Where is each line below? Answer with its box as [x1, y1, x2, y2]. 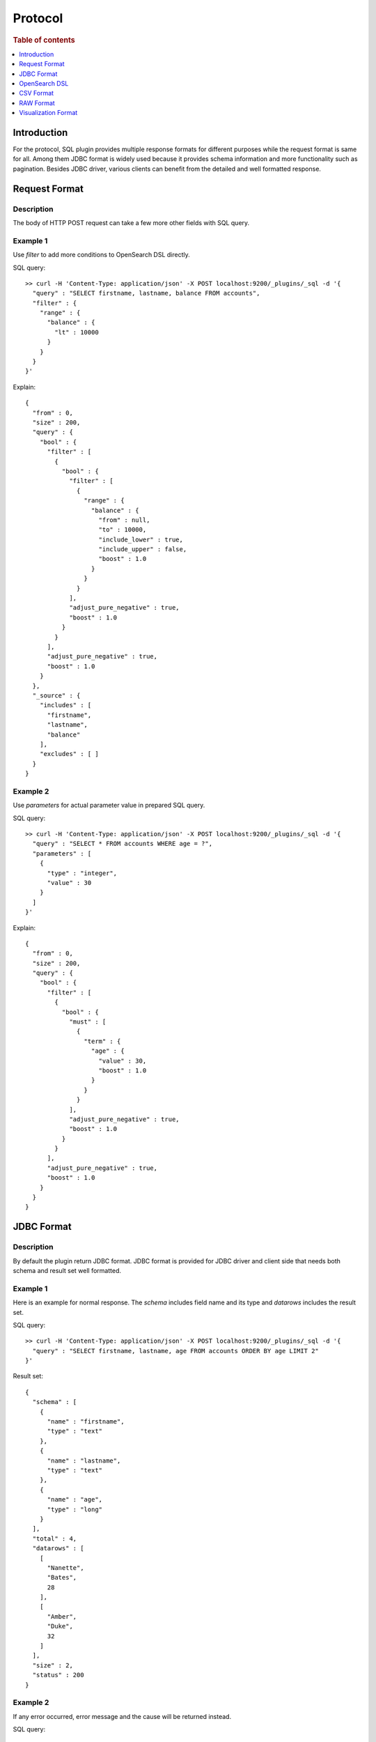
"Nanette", [47, 1564, 84, 1571]
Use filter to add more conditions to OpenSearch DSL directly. [13, 251, 191, 259]
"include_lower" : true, [98, 535, 184, 544]
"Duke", [47, 1622, 73, 1631]
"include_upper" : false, [98, 546, 187, 553]
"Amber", [47, 1612, 77, 1620]
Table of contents [13, 35, 76, 45]
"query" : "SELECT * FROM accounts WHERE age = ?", [32, 840, 212, 848]
